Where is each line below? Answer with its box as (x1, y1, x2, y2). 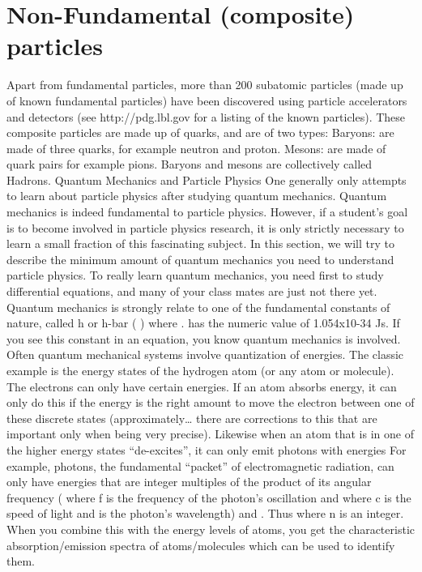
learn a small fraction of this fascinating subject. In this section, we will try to (6, 235, 394, 252)
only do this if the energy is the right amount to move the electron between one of (6, 394, 415, 411)
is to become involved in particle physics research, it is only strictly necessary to (6, 219, 404, 236)
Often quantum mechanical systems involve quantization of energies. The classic (6, 346, 404, 363)
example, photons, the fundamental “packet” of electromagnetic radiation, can (6, 457, 394, 474)
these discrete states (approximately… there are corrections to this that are (6, 409, 377, 426)
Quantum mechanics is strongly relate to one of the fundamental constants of (6, 298, 390, 315)
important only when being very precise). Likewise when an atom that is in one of (6, 425, 414, 442)
